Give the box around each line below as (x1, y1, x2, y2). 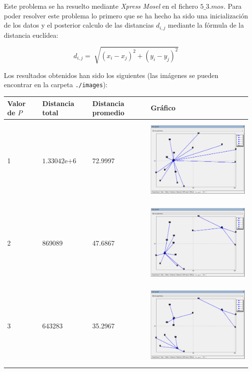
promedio (92, 108, 125, 118)
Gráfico (150, 103, 176, 113)
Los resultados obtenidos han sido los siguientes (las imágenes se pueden (4, 70, 219, 80)
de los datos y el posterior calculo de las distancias (4, 20, 154, 30)
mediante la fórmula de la (168, 20, 244, 30)
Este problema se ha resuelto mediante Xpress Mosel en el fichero (4, 1, 198, 11)
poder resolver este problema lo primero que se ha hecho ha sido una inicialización (4, 10, 248, 20)
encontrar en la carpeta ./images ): (4, 79, 108, 90)
